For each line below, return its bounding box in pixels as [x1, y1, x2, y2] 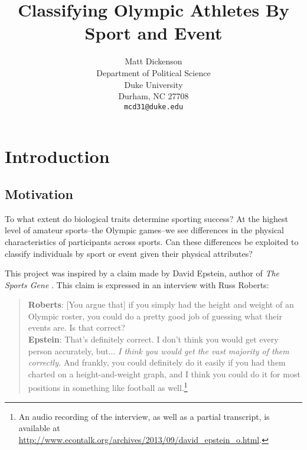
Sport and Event [84, 21, 223, 45]
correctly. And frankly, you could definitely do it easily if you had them [28, 356, 286, 369]
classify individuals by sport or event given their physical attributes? [5, 247, 253, 259]
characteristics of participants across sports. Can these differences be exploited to [5, 235, 299, 247]
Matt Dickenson [125, 55, 182, 67]
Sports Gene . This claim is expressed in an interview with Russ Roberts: [5, 278, 269, 291]
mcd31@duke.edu [123, 102, 184, 111]
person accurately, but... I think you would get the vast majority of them [28, 344, 289, 357]
